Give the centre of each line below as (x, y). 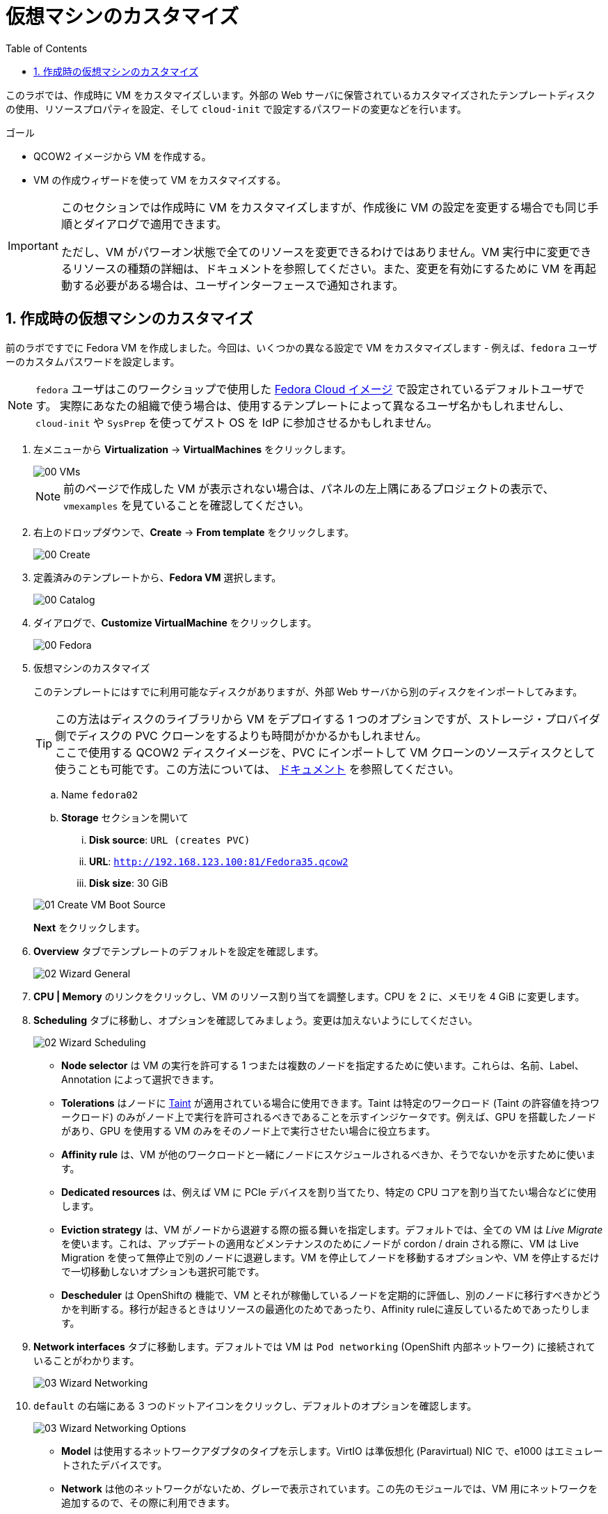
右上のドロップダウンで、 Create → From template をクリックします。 (194, 532)
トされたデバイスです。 (114, 1465)
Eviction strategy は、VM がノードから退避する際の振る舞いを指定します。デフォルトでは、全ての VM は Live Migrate (332, 1229)
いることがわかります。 (87, 1360)
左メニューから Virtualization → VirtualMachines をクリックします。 (192, 449)
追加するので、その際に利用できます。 (149, 1502)
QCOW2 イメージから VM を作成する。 (122, 156)
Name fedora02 (100, 794)
